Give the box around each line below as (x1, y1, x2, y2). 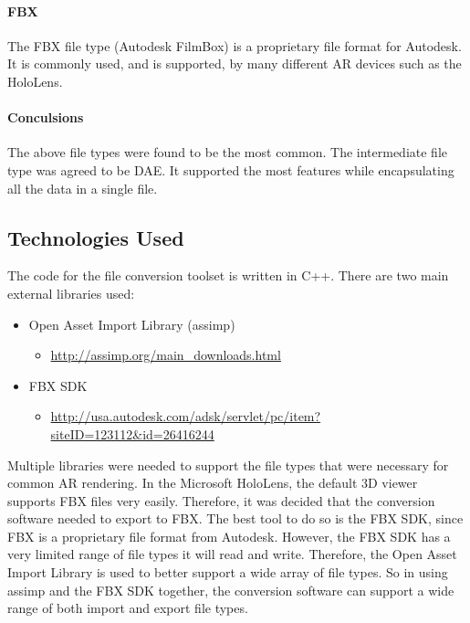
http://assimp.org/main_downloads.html (50, 345, 281, 364)
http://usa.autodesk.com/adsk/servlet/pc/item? (50, 407, 321, 426)
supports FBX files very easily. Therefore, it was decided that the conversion (7, 491, 435, 510)
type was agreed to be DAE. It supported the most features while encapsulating (7, 160, 454, 179)
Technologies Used (7, 223, 184, 251)
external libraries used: (7, 283, 135, 302)
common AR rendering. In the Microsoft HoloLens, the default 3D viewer (7, 473, 418, 492)
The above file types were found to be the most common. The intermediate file (7, 143, 448, 162)
